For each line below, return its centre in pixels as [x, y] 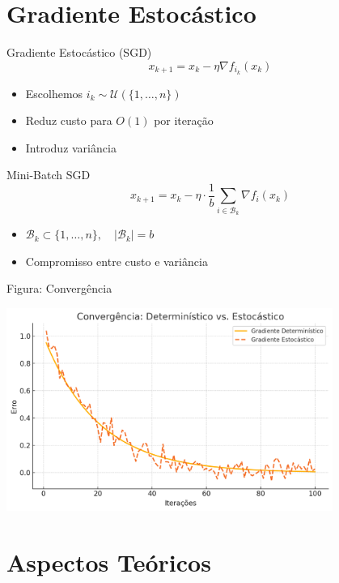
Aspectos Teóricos [109, 562]
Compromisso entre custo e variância [117, 261]
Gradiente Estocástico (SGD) [79, 52]
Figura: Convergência [59, 288]
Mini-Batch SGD [49, 175]
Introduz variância [71, 147]
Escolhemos [54, 93]
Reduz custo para [69, 120]
